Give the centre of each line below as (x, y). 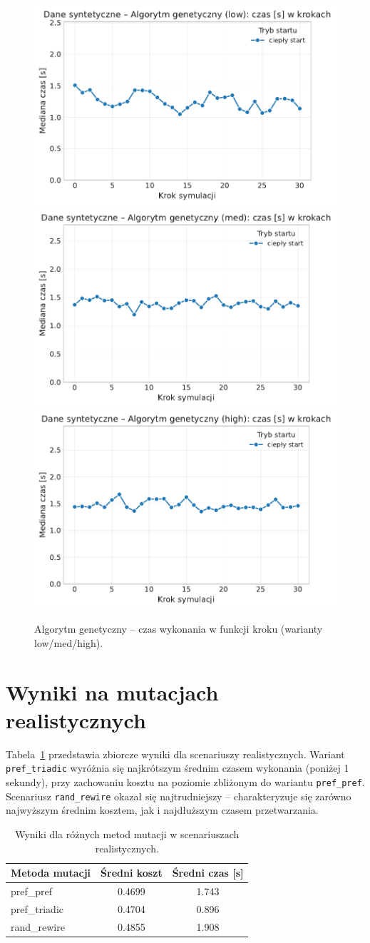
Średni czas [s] (208, 873)
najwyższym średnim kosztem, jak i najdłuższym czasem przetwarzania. (162, 810)
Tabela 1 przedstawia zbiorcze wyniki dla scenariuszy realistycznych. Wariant (175, 754)
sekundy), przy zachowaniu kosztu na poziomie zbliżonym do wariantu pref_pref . (185, 782)
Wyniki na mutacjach (112, 692)
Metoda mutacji (51, 873)
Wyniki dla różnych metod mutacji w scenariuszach (127, 834)
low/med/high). (69, 642)
